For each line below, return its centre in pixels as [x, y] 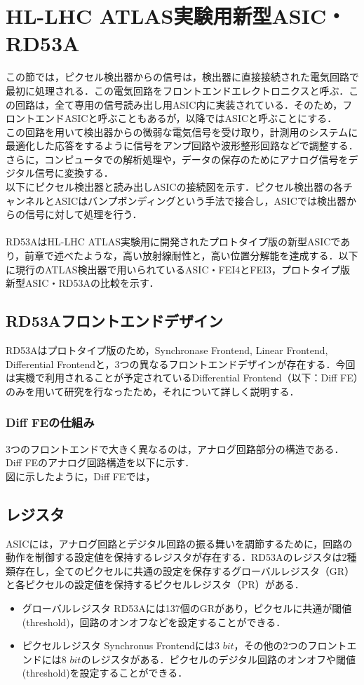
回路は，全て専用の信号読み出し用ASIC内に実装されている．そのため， [179, 104]
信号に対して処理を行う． [83, 214]
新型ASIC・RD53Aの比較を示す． [82, 283]
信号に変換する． [74, 173]
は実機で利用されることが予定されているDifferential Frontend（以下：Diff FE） [182, 378]
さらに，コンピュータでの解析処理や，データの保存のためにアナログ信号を [177, 159]
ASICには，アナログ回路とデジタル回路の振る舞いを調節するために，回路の [179, 543]
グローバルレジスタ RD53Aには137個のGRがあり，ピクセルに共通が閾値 [187, 608]
